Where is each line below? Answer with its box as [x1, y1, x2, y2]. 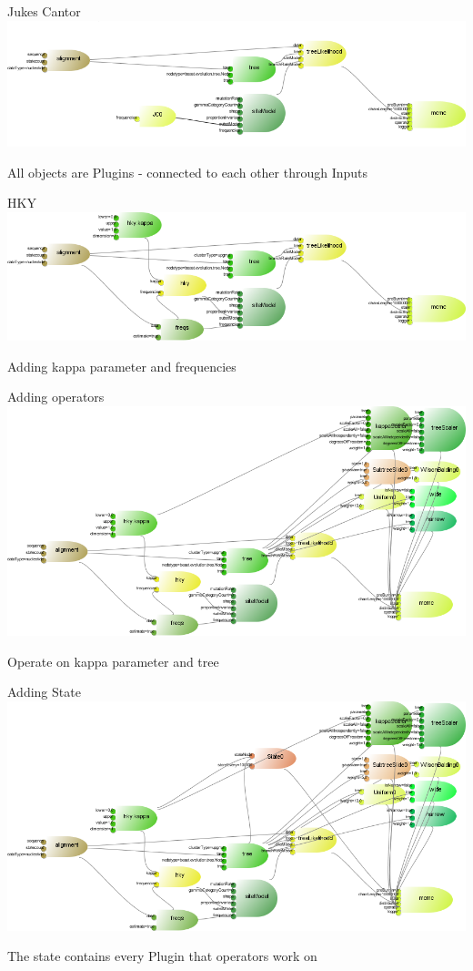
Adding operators [7, 387, 105, 406]
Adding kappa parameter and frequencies [7, 356, 236, 375]
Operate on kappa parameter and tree [7, 651, 219, 670]
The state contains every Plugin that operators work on [7, 946, 317, 966]
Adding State [7, 682, 81, 701]
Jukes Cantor [7, 2, 81, 20]
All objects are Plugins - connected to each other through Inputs [7, 162, 368, 181]
